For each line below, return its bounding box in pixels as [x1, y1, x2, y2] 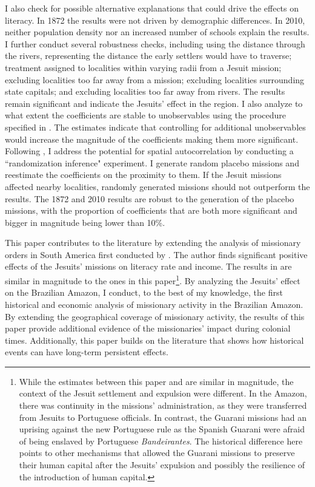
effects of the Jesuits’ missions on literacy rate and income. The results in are [5, 260, 292, 273]
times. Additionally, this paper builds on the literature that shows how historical [5, 333, 304, 346]
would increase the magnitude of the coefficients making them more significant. [5, 132, 299, 145]
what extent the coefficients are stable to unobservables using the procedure [5, 109, 287, 121]
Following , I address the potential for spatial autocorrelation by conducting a [5, 145, 294, 157]
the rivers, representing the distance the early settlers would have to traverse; [5, 49, 292, 62]
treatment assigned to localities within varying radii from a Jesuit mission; [5, 61, 282, 73]
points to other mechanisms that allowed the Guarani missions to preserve [19, 446, 295, 459]
